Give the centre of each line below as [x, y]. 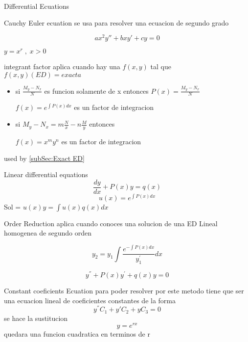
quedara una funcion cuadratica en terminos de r [77, 334]
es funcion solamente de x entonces [96, 91]
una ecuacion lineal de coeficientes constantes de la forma [90, 300]
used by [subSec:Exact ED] [44, 158]
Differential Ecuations [37, 6]
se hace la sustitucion [36, 318]
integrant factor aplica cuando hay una [62, 66]
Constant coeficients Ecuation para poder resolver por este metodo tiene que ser [124, 290]
